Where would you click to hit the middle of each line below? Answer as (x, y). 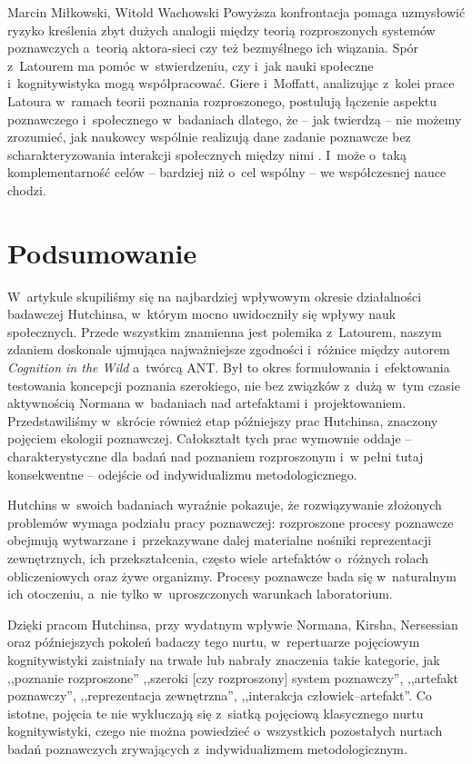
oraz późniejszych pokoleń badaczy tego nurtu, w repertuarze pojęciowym (214, 642)
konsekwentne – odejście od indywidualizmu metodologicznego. (182, 474)
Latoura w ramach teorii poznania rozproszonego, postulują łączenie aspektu (222, 100)
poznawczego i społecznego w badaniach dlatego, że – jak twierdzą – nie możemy (235, 119)
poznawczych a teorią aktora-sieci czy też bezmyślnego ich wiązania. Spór (213, 48)
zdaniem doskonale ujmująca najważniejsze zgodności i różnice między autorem (229, 349)
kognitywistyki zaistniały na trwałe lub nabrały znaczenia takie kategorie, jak (224, 659)
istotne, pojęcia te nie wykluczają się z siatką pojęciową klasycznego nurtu (216, 713)
